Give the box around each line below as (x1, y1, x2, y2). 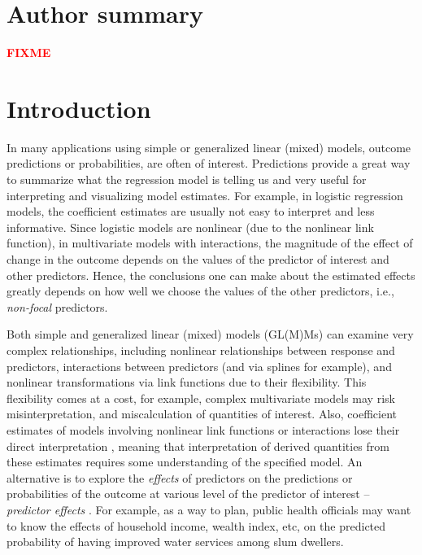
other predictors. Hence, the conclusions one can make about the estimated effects (7, 266, 415, 283)
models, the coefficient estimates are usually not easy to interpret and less (7, 203, 375, 220)
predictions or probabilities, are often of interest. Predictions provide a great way (7, 155, 411, 172)
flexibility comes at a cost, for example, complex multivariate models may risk (7, 389, 395, 406)
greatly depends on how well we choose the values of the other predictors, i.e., (7, 282, 394, 299)
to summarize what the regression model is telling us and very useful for (7, 171, 367, 188)
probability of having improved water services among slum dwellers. (7, 533, 344, 550)
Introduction (7, 91, 151, 125)
